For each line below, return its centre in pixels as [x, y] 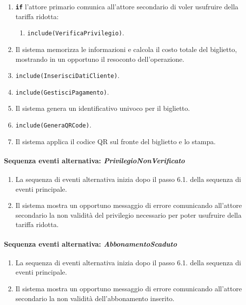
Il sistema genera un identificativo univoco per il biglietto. [103, 108]
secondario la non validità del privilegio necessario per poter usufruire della [128, 215]
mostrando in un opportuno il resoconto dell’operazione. [100, 59]
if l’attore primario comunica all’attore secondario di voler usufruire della [127, 6]
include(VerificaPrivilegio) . [76, 33]
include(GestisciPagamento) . [62, 91]
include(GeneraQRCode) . [54, 125]
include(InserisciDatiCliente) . [68, 75]
